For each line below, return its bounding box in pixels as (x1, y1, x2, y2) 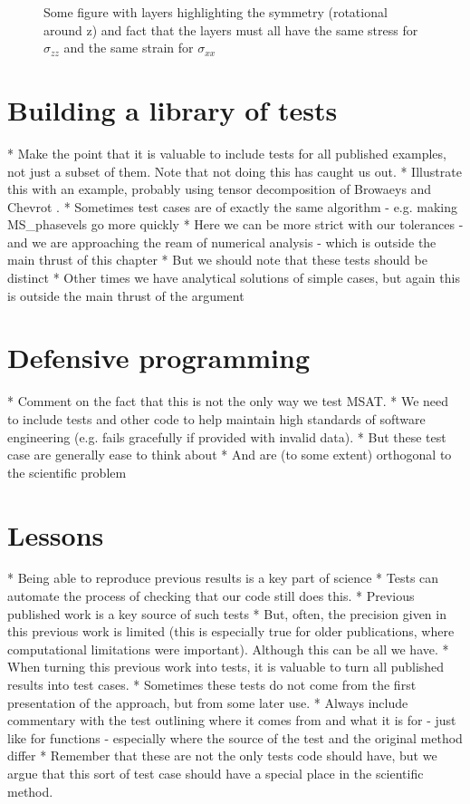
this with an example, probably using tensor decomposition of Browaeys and (7, 179, 432, 199)
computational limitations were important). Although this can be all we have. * (7, 639, 449, 658)
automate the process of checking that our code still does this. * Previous (7, 586, 415, 605)
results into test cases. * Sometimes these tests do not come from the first (7, 675, 417, 694)
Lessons (7, 516, 104, 553)
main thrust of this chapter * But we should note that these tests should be (7, 250, 427, 269)
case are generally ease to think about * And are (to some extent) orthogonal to (7, 445, 452, 464)
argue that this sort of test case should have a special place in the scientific (7, 764, 424, 782)
